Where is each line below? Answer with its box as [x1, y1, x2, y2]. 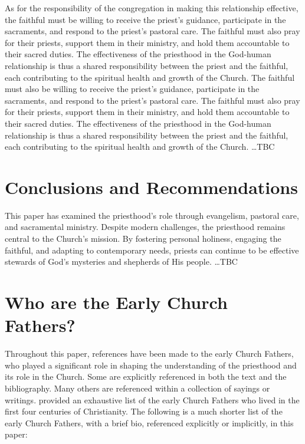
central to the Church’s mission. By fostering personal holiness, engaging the [5, 232, 281, 245]
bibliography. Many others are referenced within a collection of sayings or [5, 381, 270, 394]
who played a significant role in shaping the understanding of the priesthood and [5, 359, 297, 371]
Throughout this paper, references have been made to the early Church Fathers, [5, 347, 294, 360]
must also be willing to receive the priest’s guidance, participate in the [5, 83, 260, 95]
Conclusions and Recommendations [5, 175, 298, 199]
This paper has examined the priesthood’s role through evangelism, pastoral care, [5, 209, 299, 221]
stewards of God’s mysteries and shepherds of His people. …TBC [5, 255, 238, 268]
